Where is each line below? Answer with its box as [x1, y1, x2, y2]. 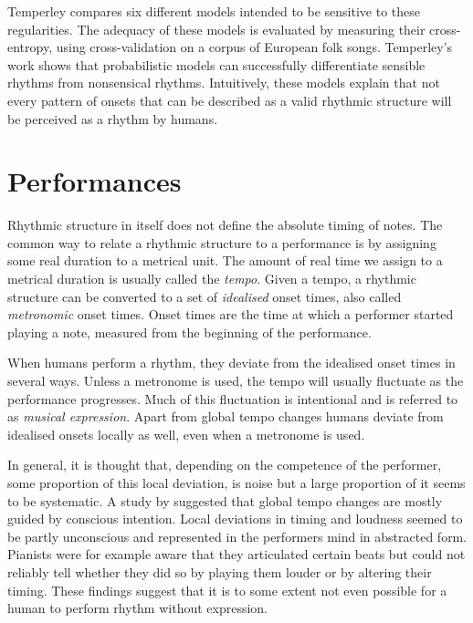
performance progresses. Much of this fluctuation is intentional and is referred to [7, 389, 458, 408]
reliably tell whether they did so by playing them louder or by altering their [7, 562, 432, 581]
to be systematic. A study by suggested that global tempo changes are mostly [7, 491, 443, 510]
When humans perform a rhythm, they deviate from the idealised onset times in [7, 353, 456, 372]
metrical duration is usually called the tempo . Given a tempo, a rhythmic [7, 269, 416, 288]
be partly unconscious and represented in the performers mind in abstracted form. [7, 526, 468, 545]
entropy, [7, 37, 53, 57]
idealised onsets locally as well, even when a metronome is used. [7, 424, 365, 443]
